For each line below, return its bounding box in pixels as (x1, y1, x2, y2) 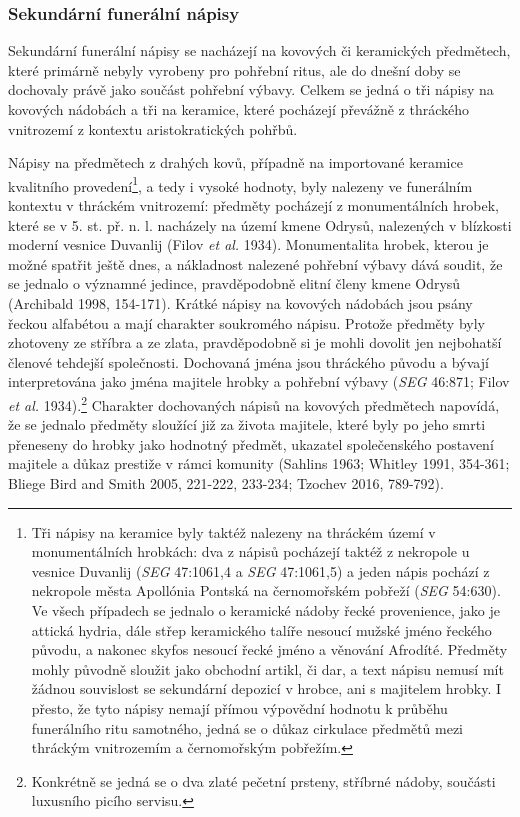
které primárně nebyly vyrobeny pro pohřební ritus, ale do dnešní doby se (8, 59, 461, 80)
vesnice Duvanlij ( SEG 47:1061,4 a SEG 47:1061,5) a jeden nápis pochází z (31, 560, 490, 581)
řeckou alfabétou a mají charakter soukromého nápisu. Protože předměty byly (8, 312, 485, 333)
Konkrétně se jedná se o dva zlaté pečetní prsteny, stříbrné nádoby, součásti (31, 770, 496, 791)
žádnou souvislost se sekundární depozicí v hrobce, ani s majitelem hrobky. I (31, 678, 502, 699)
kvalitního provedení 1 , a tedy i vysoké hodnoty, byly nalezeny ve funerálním (8, 172, 473, 196)
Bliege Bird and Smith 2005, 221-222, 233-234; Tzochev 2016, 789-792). (8, 473, 444, 493)
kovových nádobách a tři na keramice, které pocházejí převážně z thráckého (8, 99, 469, 119)
